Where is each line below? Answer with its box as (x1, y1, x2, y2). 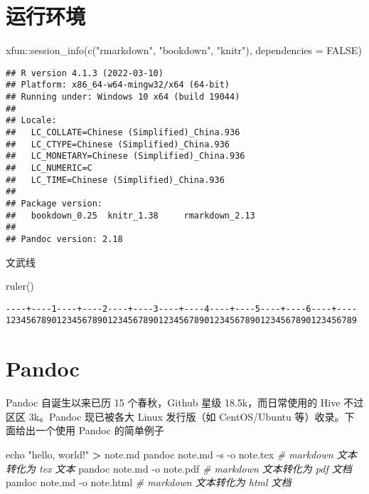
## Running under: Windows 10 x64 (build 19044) (6, 92, 240, 103)
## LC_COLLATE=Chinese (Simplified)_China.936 (6, 127, 240, 137)
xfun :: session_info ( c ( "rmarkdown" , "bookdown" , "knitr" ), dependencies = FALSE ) (6, 43, 362, 58)
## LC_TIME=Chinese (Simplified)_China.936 (6, 174, 225, 185)
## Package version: (6, 198, 103, 209)
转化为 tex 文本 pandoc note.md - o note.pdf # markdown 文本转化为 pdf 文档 (6, 461, 352, 475)
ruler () (6, 278, 34, 293)
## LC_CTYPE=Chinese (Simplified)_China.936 (6, 139, 230, 149)
